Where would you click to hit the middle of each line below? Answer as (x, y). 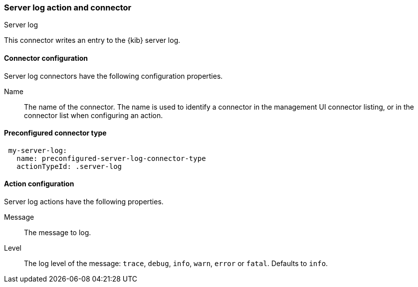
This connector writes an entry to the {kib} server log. (92, 40)
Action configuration (39, 184)
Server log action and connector (68, 7)
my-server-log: (38, 150)
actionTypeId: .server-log (69, 166)
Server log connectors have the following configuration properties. (113, 76)
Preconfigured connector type (55, 133)
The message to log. (58, 233)
